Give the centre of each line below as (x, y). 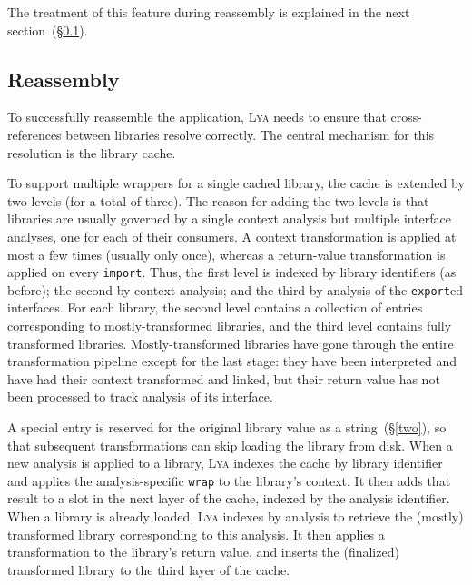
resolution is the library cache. (92, 152)
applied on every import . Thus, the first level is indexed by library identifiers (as (232, 272)
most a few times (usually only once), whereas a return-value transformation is (226, 254)
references (34, 134)
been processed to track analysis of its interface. (140, 397)
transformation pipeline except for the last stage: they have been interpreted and (232, 361)
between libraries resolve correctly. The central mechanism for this (250, 134)
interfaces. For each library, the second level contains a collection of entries (215, 307)
